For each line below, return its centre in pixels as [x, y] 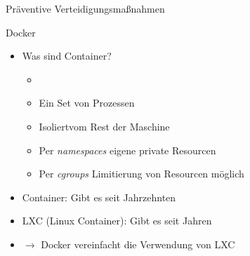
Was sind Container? [67, 56]
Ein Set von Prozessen [87, 103]
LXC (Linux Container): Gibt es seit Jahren [117, 221]
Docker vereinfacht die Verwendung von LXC [138, 244]
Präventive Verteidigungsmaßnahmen [85, 8]
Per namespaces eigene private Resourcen [127, 150]
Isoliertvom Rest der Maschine [104, 126]
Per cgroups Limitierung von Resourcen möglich [142, 174]
